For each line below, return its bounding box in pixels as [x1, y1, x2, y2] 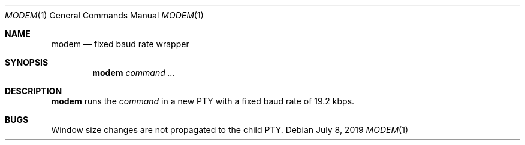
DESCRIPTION [5, 86, 62, 96]
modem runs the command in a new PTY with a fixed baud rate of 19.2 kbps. [51, 96, 355, 106]
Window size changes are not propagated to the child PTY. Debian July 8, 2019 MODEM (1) [51, 125, 409, 135]
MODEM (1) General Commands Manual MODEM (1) [5, 10, 204, 20]
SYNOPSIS [5, 57, 49, 67]
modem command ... [92, 67, 175, 78]
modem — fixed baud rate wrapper [51, 39, 189, 49]
